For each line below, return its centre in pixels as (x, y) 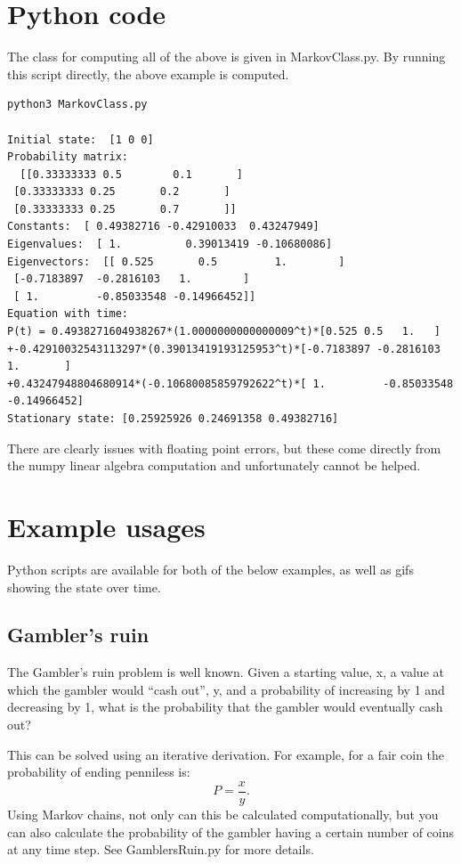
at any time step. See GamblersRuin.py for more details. (161, 849)
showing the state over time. (84, 587)
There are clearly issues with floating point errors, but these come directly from (224, 448)
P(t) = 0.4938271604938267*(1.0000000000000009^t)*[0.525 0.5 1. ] (224, 332)
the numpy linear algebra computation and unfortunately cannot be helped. (214, 465)
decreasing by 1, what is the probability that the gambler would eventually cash (225, 707)
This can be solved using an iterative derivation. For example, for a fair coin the (226, 754)
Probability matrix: (68, 157)
